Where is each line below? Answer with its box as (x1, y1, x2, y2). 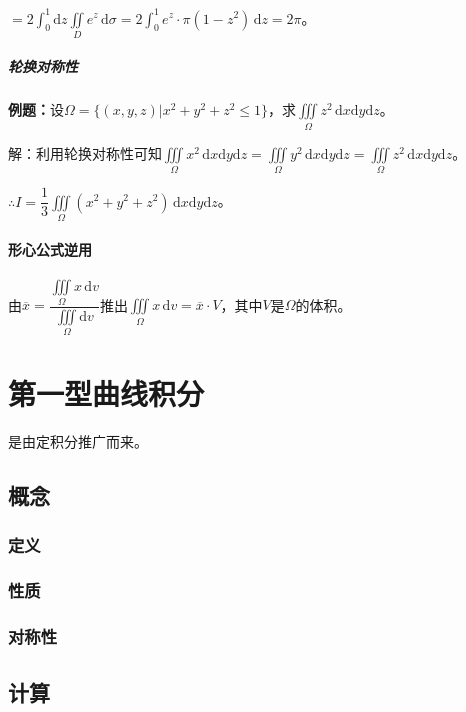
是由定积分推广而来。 (8, 431, 148, 452)
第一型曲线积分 (8, 373, 205, 414)
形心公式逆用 (8, 239, 92, 260)
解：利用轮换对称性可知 (8, 142, 162, 163)
